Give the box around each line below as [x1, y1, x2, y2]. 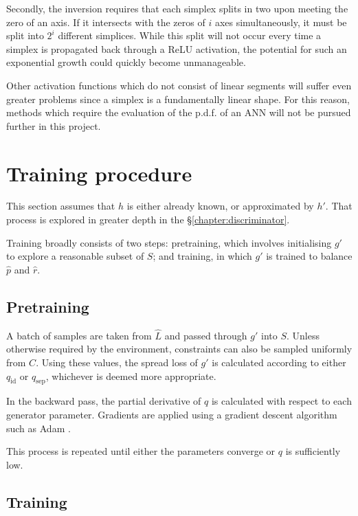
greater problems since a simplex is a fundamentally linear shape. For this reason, [6, 91, 350, 106]
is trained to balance [266, 249, 353, 263]
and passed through [164, 328, 247, 342]
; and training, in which [153, 249, 252, 263]
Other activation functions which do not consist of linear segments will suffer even [6, 78, 352, 92]
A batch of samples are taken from [6, 328, 152, 342]
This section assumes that [6, 199, 115, 213]
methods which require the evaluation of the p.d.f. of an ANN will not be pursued [6, 105, 351, 120]
